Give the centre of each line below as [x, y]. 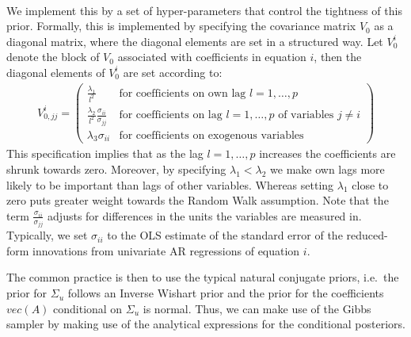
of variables [306, 115]
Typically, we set [47, 235]
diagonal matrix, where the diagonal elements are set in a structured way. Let [195, 41]
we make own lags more [327, 169]
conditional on [88, 308]
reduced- [367, 235]
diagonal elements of [56, 72]
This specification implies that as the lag [105, 153]
